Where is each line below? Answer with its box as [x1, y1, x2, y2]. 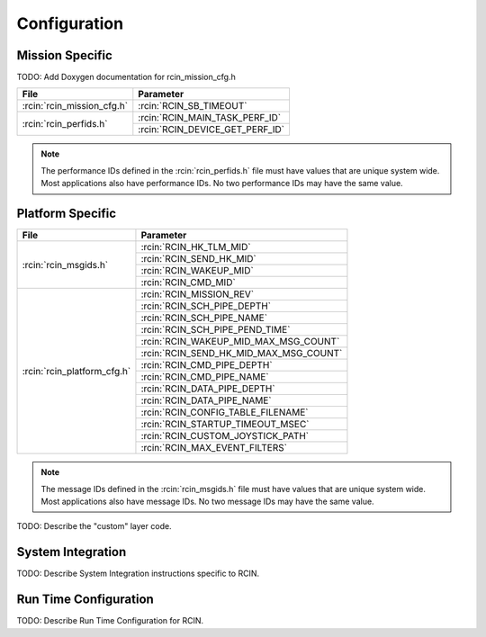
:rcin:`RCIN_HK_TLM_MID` [140, 241, 251, 254]
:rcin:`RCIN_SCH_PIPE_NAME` [140, 311, 268, 324]
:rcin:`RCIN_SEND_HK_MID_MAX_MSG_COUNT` [140, 347, 343, 360]
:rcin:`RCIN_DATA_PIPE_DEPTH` [140, 382, 275, 395]
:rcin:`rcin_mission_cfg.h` [22, 100, 129, 112]
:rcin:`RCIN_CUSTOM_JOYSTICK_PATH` [140, 430, 310, 443]
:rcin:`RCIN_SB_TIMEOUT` [138, 100, 247, 112]
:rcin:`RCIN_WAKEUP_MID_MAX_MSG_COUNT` [140, 336, 340, 348]
